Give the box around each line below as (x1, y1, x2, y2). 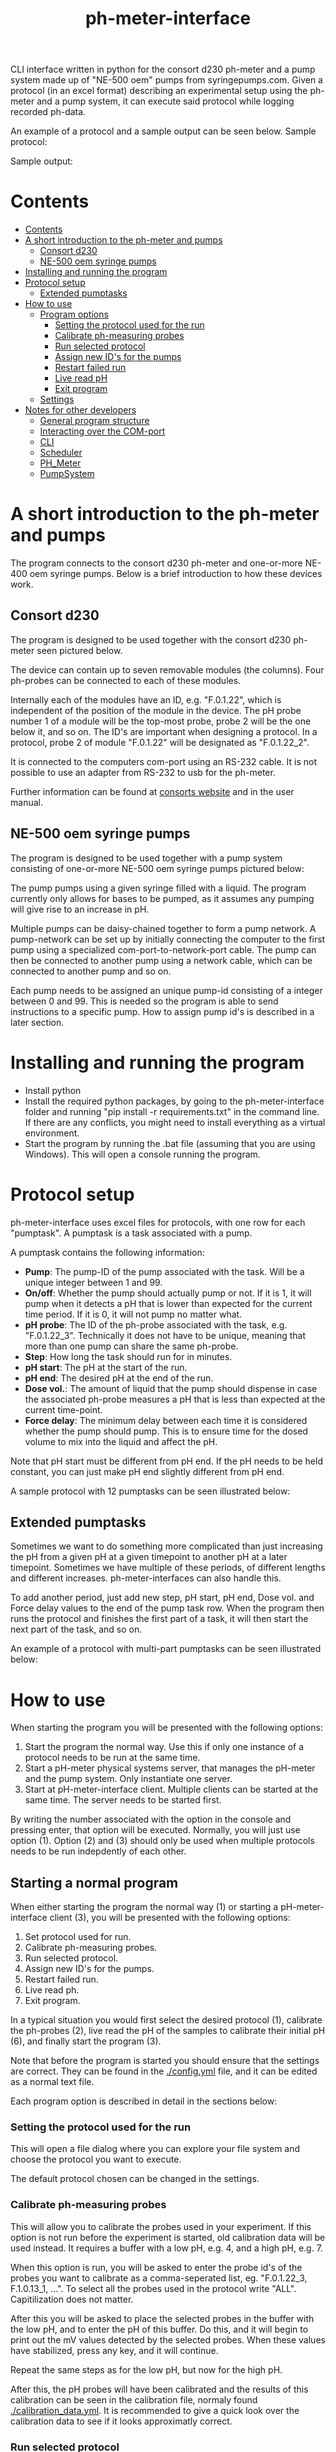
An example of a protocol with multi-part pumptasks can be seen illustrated (10, 1643, 322, 1655)
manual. (10, 796, 43, 808)
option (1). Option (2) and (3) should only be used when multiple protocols (10, 1835, 315, 1847)
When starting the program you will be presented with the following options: (10, 1722, 323, 1734)
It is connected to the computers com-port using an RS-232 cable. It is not (10, 755, 318, 767)
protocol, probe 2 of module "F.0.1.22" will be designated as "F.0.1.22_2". (10, 736, 310, 748)
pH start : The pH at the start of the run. (24, 1361, 188, 1373)
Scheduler (39, 447, 83, 459)
